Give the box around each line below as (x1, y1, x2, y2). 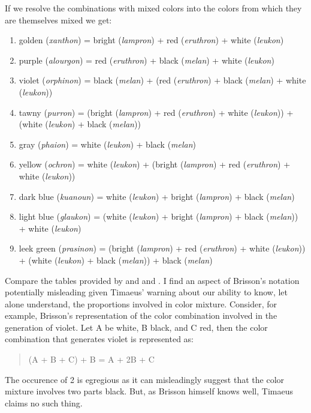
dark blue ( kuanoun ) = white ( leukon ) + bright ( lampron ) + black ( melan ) (19, 190, 295, 202)
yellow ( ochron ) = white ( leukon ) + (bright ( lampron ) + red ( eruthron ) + (19, 158, 291, 170)
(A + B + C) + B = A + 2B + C (28, 353, 155, 366)
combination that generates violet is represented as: (5, 333, 194, 345)
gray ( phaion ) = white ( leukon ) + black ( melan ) (19, 137, 197, 150)
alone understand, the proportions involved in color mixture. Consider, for (5, 297, 277, 310)
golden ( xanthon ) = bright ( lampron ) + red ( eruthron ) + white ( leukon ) (19, 34, 284, 46)
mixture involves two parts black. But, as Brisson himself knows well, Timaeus (5, 385, 293, 397)
